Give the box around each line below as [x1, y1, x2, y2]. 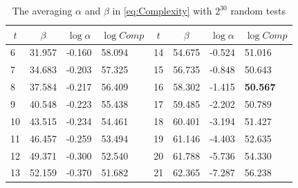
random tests [230, 3, 286, 17]
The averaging [12, 3, 73, 17]
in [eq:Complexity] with [112, 3, 212, 17]
